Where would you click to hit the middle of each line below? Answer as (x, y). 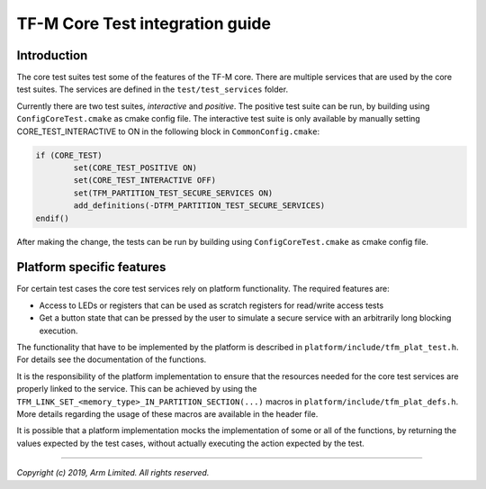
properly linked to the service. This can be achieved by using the (137, 389)
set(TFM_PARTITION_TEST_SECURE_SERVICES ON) (173, 193)
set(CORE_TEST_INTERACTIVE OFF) (144, 181)
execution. (58, 331)
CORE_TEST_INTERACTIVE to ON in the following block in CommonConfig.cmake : (168, 131)
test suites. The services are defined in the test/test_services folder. (152, 89)
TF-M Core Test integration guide (144, 23)
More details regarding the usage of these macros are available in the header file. (167, 413)
